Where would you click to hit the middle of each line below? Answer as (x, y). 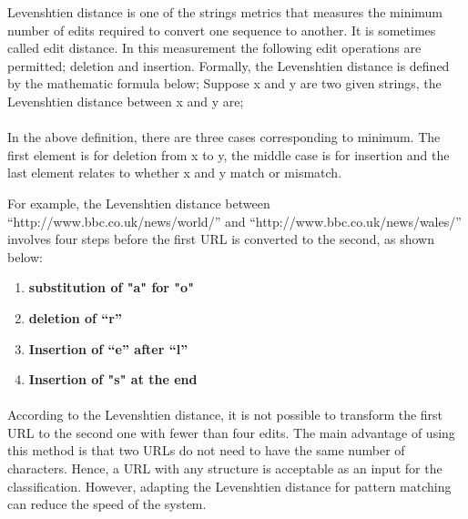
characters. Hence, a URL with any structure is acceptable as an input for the (225, 468)
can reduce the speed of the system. (107, 504)
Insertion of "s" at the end (113, 379)
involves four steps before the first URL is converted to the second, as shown (221, 239)
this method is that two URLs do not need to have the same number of (206, 450)
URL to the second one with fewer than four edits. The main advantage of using (231, 432)
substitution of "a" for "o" (111, 287)
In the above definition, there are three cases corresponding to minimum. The (224, 137)
